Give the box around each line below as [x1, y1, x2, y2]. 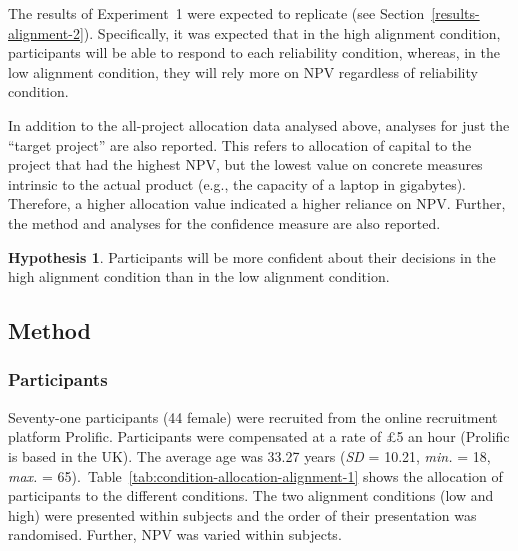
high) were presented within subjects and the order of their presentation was [8, 504, 477, 525]
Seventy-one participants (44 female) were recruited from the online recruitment [8, 406, 498, 427]
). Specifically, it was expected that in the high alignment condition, [83, 22, 501, 43]
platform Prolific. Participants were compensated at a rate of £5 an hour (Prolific [8, 426, 510, 447]
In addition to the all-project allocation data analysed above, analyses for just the [8, 114, 510, 135]
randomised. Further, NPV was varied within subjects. [8, 524, 342, 545]
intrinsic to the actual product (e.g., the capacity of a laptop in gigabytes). [8, 173, 466, 194]
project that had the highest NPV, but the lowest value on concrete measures [8, 154, 483, 175]
